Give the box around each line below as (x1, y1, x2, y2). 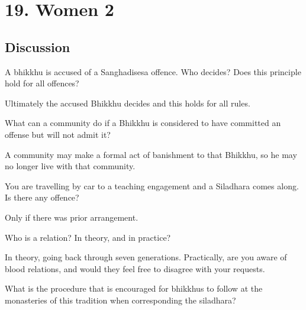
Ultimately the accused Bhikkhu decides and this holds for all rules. (5, 96, 250, 109)
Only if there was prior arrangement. (5, 211, 138, 223)
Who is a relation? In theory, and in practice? (5, 231, 171, 243)
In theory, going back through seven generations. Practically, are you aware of (5, 251, 287, 263)
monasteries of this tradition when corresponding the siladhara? (5, 293, 236, 306)
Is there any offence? (5, 191, 79, 204)
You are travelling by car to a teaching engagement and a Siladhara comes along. (5, 179, 299, 192)
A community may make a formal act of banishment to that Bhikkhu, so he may (5, 148, 297, 160)
